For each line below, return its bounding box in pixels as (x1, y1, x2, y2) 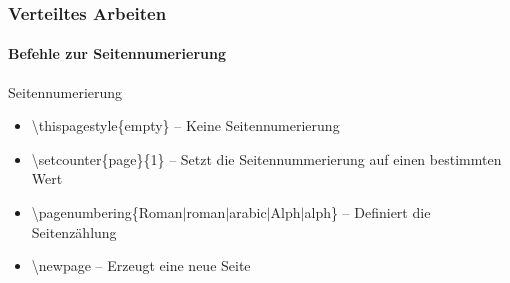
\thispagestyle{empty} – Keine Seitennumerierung (31, 115, 340, 136)
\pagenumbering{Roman (31, 202, 183, 223)
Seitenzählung (31, 221, 117, 242)
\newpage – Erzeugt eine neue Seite (31, 255, 251, 276)
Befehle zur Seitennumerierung (8, 43, 227, 64)
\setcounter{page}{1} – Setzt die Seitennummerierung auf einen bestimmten (31, 148, 502, 169)
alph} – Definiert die (304, 202, 431, 223)
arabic (229, 202, 267, 223)
